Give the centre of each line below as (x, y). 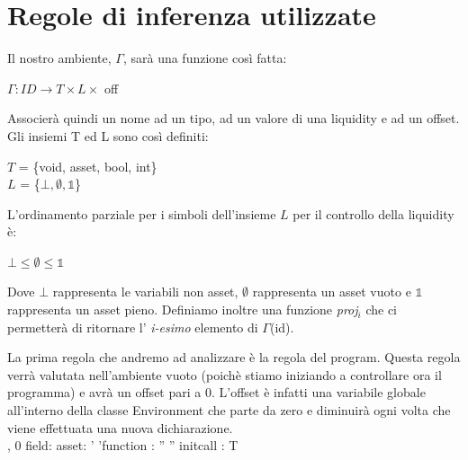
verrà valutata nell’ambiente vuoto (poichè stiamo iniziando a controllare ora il (225, 374)
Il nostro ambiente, (59, 58)
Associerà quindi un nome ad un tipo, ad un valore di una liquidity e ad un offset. (234, 118)
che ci (381, 310)
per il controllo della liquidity (373, 213)
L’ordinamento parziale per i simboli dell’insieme (142, 213)
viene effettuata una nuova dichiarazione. (120, 427)
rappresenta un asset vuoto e (332, 292)
